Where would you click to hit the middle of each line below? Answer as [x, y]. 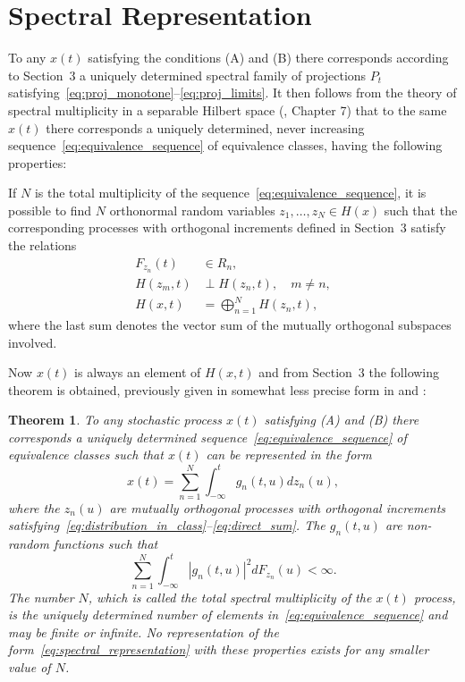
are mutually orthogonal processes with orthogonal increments [278, 507]
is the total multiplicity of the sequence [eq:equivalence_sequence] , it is [230, 193]
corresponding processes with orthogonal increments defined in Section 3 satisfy [227, 227]
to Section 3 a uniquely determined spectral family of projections [187, 75]
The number [41, 597]
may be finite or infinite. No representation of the [144, 631]
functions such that [106, 544]
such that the [421, 210]
